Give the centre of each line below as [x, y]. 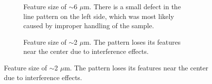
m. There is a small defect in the [132, 6]
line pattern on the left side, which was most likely [99, 16]
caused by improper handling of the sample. [89, 25]
